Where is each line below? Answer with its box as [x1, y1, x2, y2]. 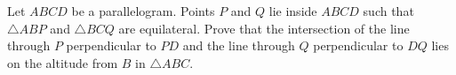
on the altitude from [7, 53, 118, 71]
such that [363, 2, 414, 19]
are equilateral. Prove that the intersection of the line [118, 19, 410, 37]
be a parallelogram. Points [71, 2, 215, 19]
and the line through [182, 36, 295, 55]
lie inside [268, 2, 317, 19]
